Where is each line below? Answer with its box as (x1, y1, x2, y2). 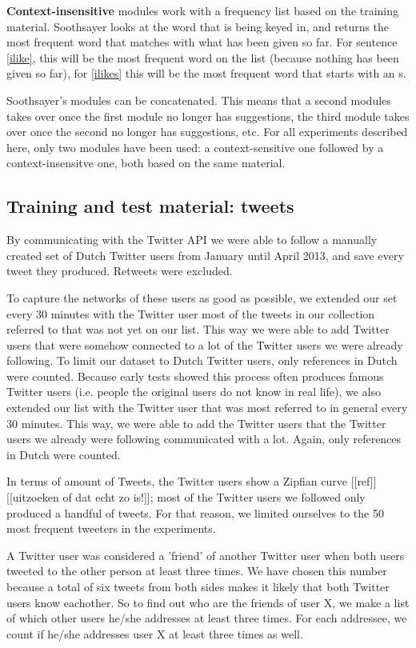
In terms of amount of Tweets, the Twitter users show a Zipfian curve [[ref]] (6, 473, 377, 490)
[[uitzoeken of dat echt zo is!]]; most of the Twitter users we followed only (6, 489, 366, 506)
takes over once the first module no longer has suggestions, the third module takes (6, 107, 410, 124)
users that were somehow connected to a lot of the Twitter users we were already (6, 336, 403, 353)
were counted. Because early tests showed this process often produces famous (6, 367, 384, 384)
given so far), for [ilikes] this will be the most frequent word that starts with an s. (6, 65, 406, 82)
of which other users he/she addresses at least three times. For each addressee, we (6, 610, 407, 626)
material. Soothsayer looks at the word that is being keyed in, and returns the (6, 18, 390, 34)
